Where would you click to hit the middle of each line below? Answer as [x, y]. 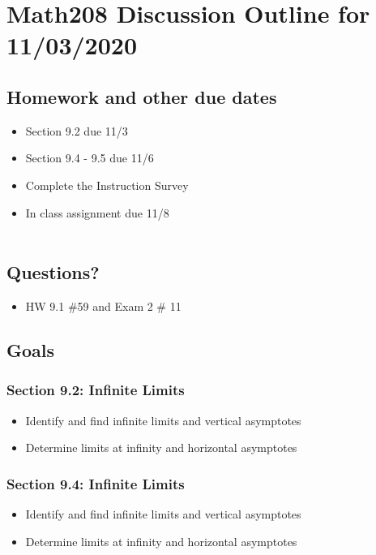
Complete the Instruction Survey [107, 185]
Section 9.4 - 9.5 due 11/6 [90, 158]
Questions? [53, 272]
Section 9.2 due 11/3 [77, 130]
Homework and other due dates [142, 96]
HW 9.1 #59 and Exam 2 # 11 [103, 305]
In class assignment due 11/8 [97, 212]
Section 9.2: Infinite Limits [96, 390]
